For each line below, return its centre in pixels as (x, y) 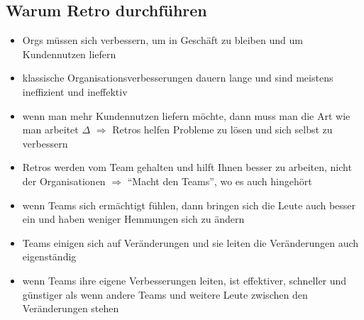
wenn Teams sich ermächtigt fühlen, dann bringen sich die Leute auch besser (189, 205)
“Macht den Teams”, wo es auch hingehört (220, 181)
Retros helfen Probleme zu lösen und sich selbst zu (222, 129)
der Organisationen (64, 181)
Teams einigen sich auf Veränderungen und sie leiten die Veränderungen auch (191, 242)
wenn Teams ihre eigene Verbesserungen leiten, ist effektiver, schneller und (184, 280)
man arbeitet (50, 129)
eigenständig (49, 256)
